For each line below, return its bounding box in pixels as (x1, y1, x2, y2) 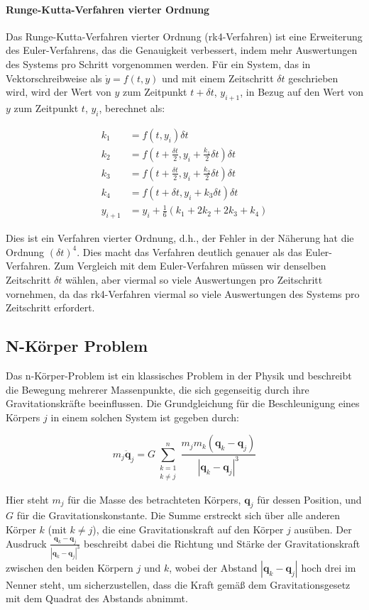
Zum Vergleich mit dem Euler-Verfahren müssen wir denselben (54, 258, 326, 273)
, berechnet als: (99, 100, 165, 115)
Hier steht (6, 492, 49, 506)
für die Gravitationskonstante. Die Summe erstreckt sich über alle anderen (16, 508, 341, 523)
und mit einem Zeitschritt (161, 70, 274, 85)
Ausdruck (6, 536, 47, 550)
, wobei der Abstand (169, 560, 258, 575)
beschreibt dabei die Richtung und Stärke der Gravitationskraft (84, 536, 360, 550)
